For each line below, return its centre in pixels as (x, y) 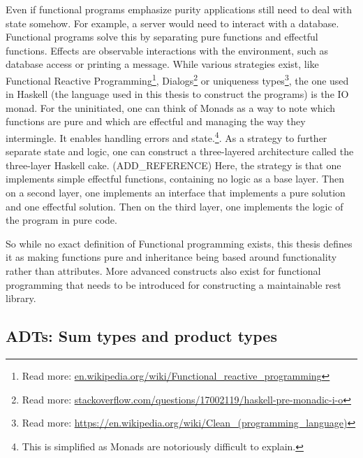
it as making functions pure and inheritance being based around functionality (171, 257)
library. (21, 298)
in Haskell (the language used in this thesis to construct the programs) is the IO (177, 94)
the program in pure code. (61, 220)
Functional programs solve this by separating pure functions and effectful (162, 37)
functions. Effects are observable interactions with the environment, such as (167, 50)
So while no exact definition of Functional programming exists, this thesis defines (179, 243)
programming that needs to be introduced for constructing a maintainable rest (173, 284)
